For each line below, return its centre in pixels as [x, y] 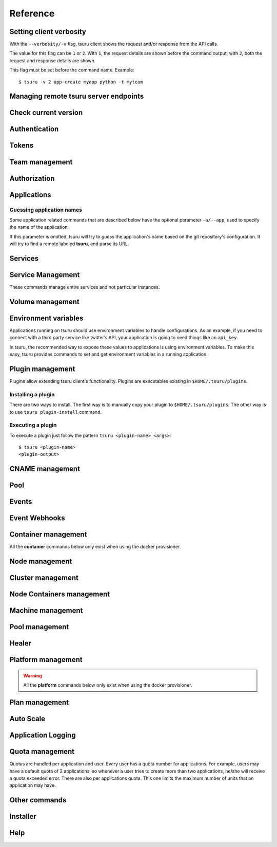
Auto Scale [27, 719]
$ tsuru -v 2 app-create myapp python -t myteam [81, 82]
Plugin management [42, 369]
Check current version [46, 113]
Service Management [45, 275]
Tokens [22, 146]
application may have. [33, 785]
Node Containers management [60, 594]
